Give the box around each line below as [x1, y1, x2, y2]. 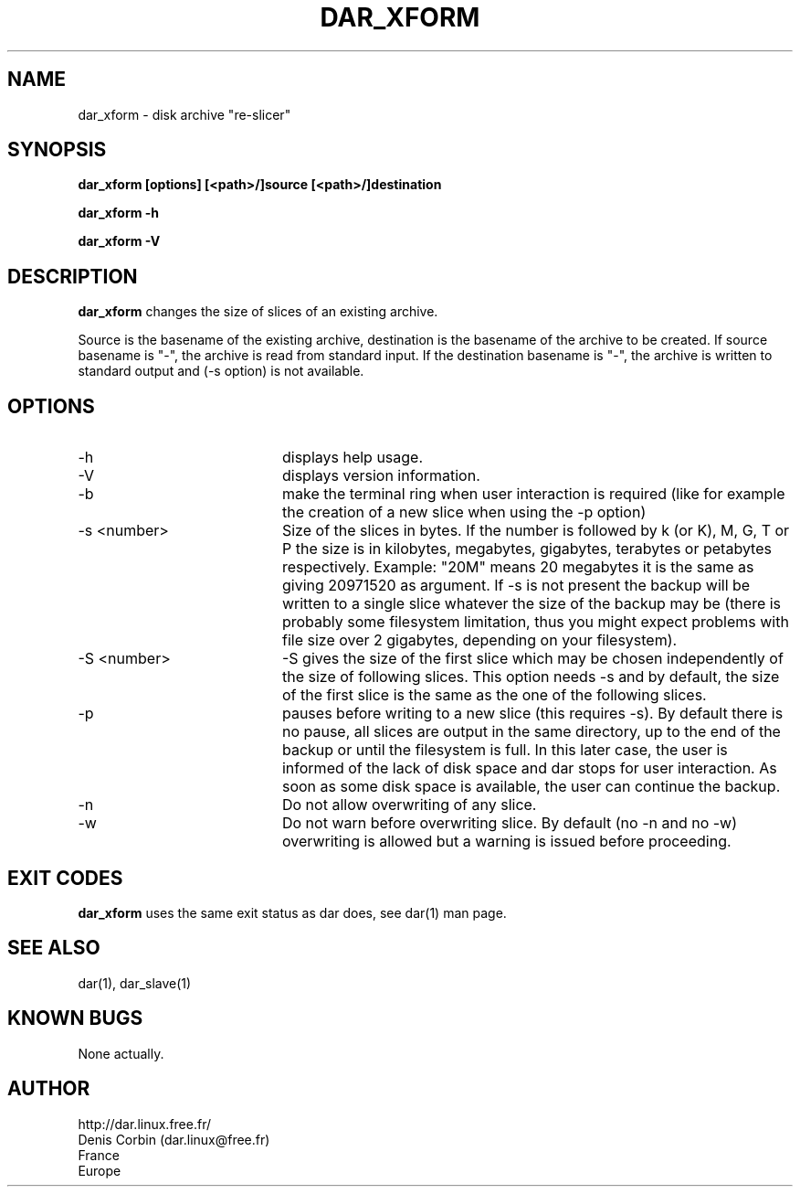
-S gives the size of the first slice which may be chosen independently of [281, 649, 784, 668]
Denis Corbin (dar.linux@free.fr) [78, 1131, 270, 1147]
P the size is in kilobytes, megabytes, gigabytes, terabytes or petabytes [281, 539, 772, 559]
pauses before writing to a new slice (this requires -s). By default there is [281, 704, 784, 723]
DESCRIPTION [7, 264, 138, 288]
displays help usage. [281, 448, 424, 467]
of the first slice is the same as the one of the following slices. [281, 686, 707, 705]
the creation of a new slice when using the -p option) [281, 503, 647, 522]
